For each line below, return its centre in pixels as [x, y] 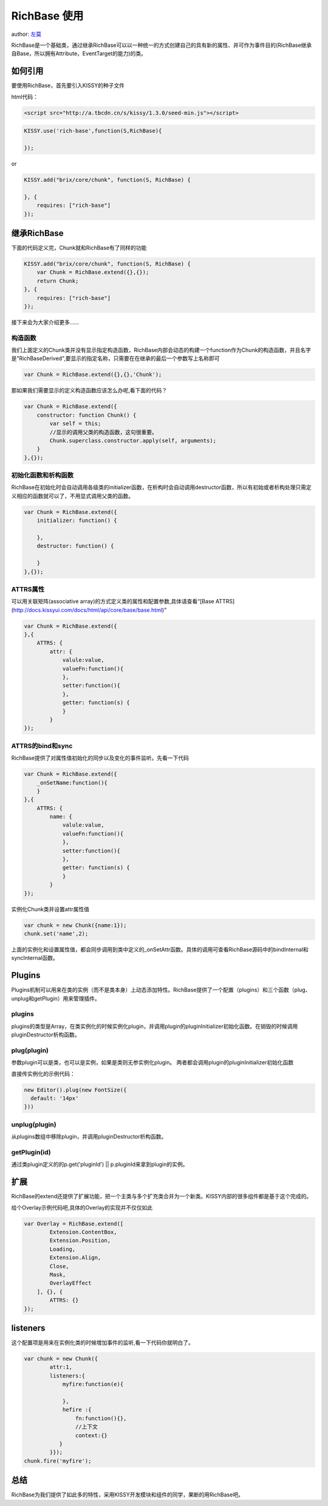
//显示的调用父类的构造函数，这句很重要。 [103, 432]
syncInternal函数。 [35, 958]
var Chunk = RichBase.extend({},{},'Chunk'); [93, 375]
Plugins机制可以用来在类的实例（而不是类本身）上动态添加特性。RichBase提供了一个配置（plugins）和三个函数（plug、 [161, 990]
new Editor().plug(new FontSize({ [75, 1090]
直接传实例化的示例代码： [43, 1074]
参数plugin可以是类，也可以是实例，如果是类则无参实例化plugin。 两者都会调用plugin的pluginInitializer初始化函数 [152, 1063]
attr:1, [61, 1367]
